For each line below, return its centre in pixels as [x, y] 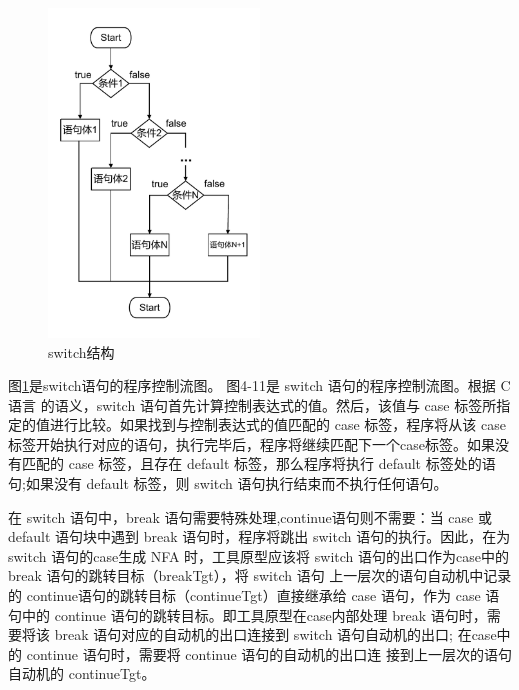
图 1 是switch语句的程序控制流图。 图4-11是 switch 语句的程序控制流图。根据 [252, 385]
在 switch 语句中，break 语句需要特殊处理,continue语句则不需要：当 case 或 [250, 516]
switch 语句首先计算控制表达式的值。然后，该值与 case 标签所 [296, 404]
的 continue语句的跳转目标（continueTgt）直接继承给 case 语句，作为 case [244, 595]
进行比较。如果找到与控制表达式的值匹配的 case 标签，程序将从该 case [277, 424]
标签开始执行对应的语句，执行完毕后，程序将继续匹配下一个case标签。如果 [251, 443]
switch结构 [81, 351]
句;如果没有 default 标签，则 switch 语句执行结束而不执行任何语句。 [228, 483]
